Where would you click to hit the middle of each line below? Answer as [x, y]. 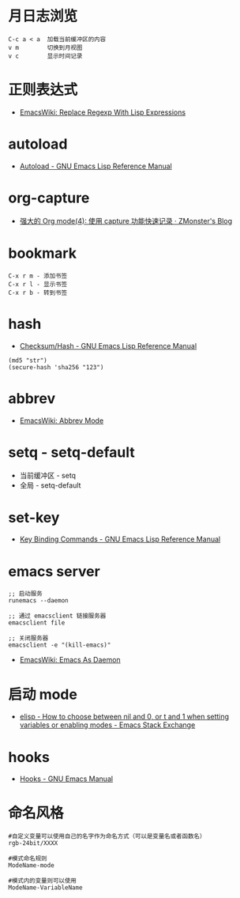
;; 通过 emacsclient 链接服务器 [57, 616]
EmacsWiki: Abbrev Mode [62, 421]
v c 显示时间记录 [45, 56]
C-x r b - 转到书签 [38, 292]
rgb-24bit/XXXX [33, 843]
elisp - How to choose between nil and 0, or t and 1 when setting [124, 717]
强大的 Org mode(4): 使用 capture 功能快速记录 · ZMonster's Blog [126, 221]
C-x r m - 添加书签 [38, 276]
